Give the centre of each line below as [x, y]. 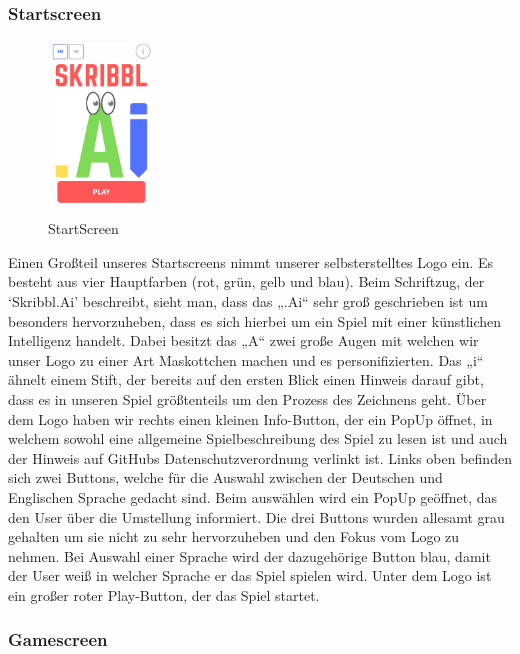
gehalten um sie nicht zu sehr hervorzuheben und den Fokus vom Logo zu [234, 536]
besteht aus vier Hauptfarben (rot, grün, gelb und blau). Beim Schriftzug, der [246, 281]
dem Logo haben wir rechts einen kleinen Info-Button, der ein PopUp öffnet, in [250, 418]
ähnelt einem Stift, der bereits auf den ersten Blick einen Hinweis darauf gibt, [246, 379]
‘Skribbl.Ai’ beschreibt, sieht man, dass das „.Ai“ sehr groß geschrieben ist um [248, 300]
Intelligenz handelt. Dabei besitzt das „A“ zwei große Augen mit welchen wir [243, 340]
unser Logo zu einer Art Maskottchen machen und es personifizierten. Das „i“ [246, 359]
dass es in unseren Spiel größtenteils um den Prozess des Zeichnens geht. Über [247, 398]
